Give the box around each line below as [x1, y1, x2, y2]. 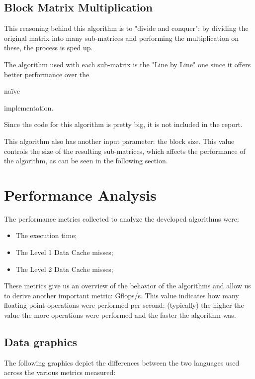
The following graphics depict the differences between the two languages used [4, 357, 240, 368]
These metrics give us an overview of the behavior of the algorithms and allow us [4, 280, 251, 291]
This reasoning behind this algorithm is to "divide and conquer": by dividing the [4, 23, 249, 33]
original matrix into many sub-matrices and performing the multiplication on [4, 32, 239, 43]
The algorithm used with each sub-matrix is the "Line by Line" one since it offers [4, 59, 251, 69]
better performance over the [4, 69, 89, 79]
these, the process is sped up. [4, 42, 93, 53]
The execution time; [15, 230, 77, 241]
